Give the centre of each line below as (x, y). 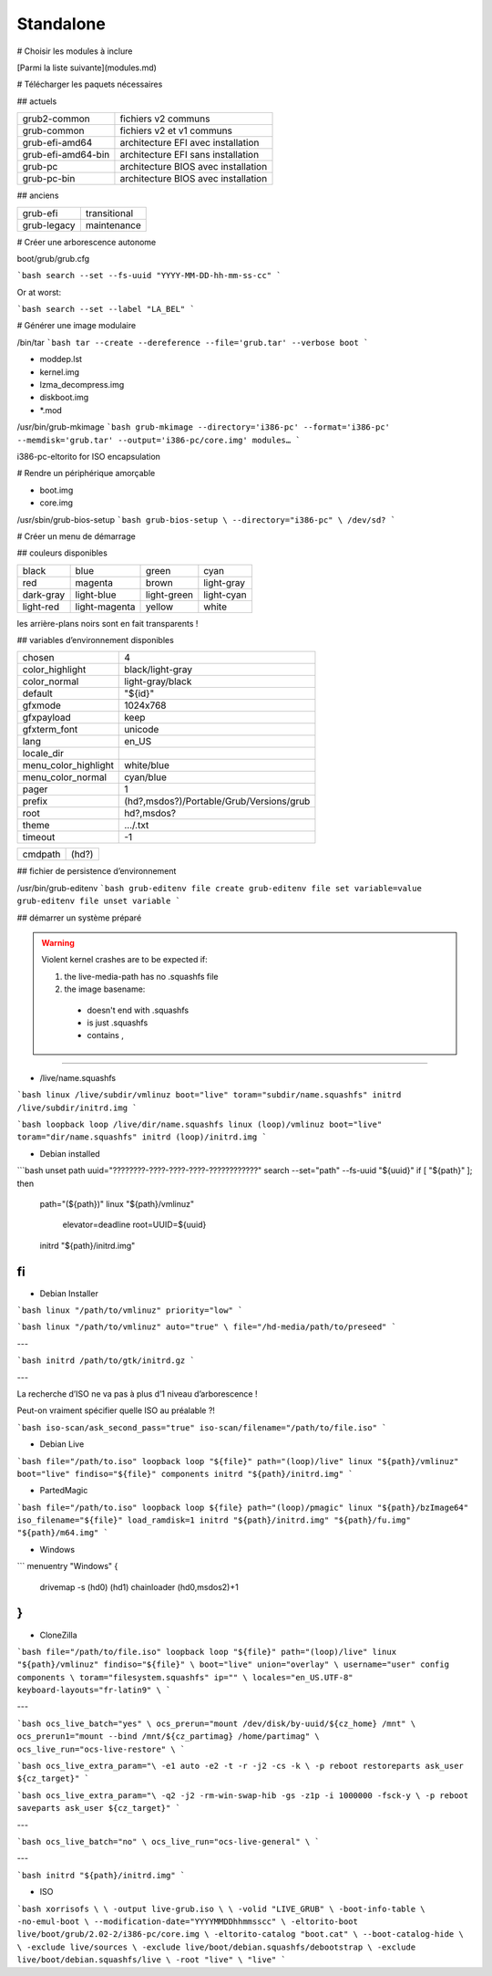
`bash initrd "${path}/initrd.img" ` (101, 1875)
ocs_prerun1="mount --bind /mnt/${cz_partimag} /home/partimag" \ (169, 1737)
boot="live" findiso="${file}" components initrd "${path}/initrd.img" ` (185, 1474)
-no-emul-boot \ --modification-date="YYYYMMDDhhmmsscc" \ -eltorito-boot (188, 1921)
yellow (159, 607)
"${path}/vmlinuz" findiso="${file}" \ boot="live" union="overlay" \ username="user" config (233, 1664)
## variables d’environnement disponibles (96, 640)
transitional (109, 213)
